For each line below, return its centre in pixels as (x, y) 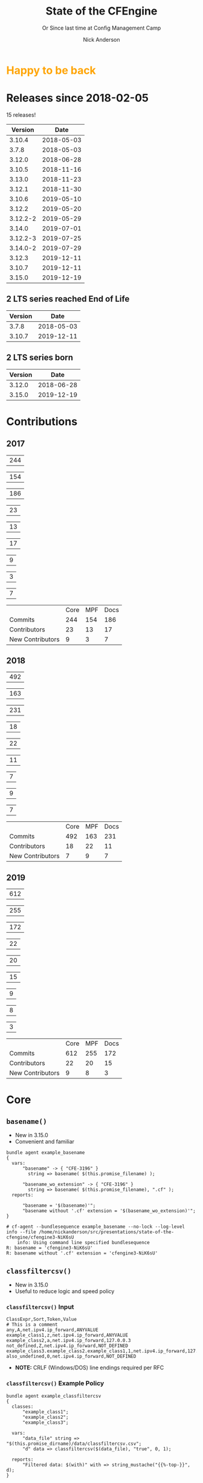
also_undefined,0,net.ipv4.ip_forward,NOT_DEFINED (71, 1357)
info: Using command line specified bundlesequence (83, 1243)
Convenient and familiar (44, 1142)
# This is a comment (32, 1325)
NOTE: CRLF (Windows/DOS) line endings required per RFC (89, 1367)
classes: (23, 1406)
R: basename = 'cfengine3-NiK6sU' (50, 1248)
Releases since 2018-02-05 (78, 98)
